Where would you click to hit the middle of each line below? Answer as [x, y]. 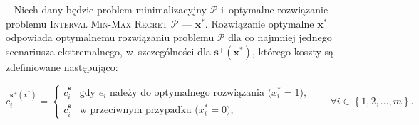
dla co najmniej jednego [280, 37]
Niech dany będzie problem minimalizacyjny [110, 9]
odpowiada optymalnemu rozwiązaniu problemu [110, 37]
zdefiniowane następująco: [62, 66]
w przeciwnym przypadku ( [139, 110]
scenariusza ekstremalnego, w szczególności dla [108, 51]
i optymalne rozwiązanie [275, 9]
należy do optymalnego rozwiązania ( [191, 93]
